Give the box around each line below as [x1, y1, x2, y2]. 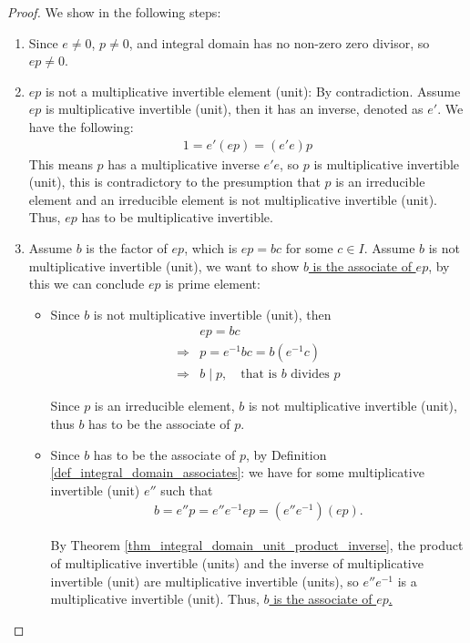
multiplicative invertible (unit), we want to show [28, 256, 300, 275]
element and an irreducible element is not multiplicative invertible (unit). [28, 189, 438, 209]
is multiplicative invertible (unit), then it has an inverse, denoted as [46, 99, 424, 118]
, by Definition [245, 444, 327, 464]
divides [291, 368, 330, 382]
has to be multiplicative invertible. [81, 208, 273, 227]
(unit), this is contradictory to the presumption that [28, 172, 321, 191]
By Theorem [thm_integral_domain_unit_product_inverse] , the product [50, 536, 464, 555]
